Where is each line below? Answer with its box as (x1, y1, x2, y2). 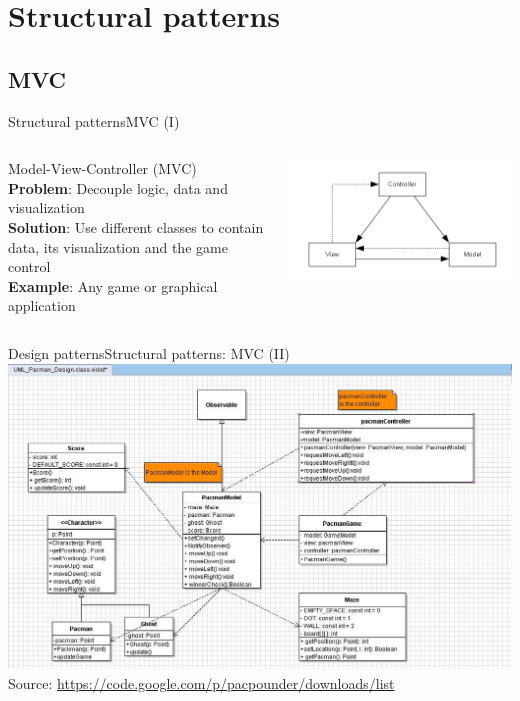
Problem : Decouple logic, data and (8, 177, 228, 198)
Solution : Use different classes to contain (8, 216, 264, 237)
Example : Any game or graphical (8, 275, 218, 296)
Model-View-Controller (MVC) (8, 158, 197, 179)
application (8, 295, 76, 316)
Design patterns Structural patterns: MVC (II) (8, 342, 290, 363)
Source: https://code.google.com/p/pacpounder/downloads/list (8, 672, 395, 693)
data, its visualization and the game (8, 236, 228, 257)
